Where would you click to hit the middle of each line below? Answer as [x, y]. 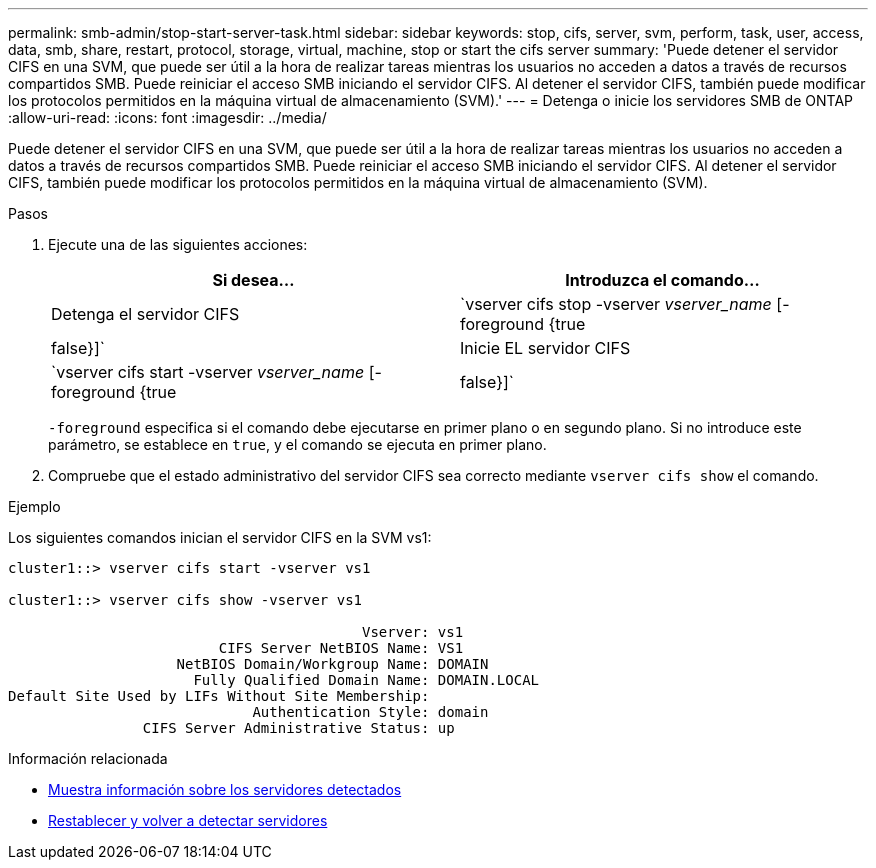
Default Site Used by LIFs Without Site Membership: [219, 696]
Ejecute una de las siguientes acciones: [178, 244]
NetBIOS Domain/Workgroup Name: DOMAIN [332, 664]
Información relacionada [88, 758]
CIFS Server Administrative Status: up [298, 728]
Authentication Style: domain [370, 712]
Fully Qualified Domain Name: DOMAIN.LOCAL [366, 680]
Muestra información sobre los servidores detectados [225, 789]
